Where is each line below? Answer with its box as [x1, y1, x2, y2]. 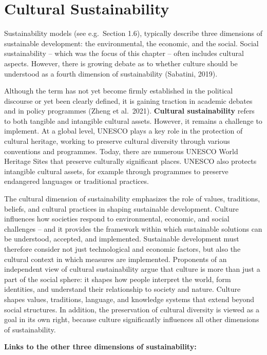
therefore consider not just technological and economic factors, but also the [4, 244, 241, 254]
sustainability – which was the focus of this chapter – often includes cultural [4, 48, 244, 59]
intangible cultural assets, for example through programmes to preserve [4, 165, 228, 176]
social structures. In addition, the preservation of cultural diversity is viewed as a [4, 304, 259, 314]
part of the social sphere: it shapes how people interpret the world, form [4, 273, 231, 284]
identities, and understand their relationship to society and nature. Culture [4, 284, 241, 294]
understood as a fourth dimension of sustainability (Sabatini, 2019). [4, 68, 218, 79]
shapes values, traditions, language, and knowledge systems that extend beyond [4, 293, 255, 304]
